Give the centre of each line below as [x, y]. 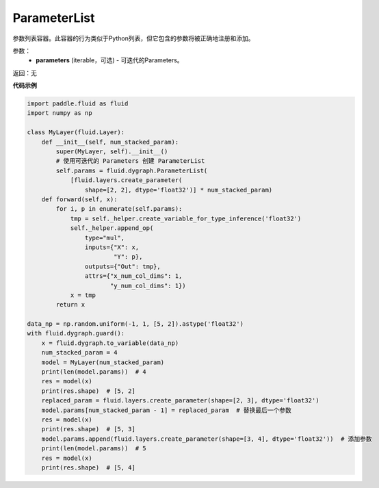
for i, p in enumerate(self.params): [119, 209]
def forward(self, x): [79, 200]
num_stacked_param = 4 [79, 353]
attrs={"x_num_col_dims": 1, [133, 276]
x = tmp [83, 295]
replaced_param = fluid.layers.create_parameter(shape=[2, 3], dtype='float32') [180, 401]
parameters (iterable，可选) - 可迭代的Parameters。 [110, 60]
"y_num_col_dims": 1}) [148, 285]
